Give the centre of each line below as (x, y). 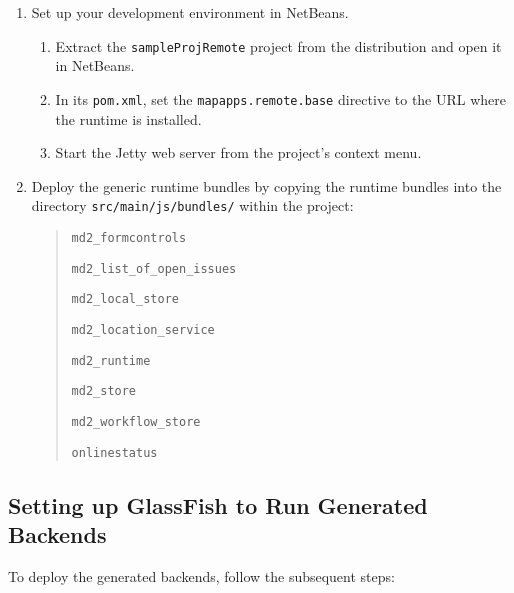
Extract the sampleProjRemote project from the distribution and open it (278, 45)
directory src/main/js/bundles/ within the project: (192, 205)
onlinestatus (114, 452)
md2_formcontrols (129, 237)
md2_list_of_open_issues (154, 268)
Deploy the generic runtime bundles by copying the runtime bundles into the (266, 185)
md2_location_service (143, 329)
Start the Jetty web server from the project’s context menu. (238, 152)
